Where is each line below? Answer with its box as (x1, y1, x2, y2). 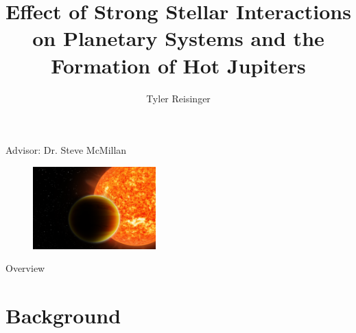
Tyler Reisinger (146, 91, 211, 105)
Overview (5, 261, 45, 275)
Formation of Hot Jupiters (51, 51, 306, 79)
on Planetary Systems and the (32, 24, 324, 52)
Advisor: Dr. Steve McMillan (5, 143, 127, 157)
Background (5, 301, 121, 330)
